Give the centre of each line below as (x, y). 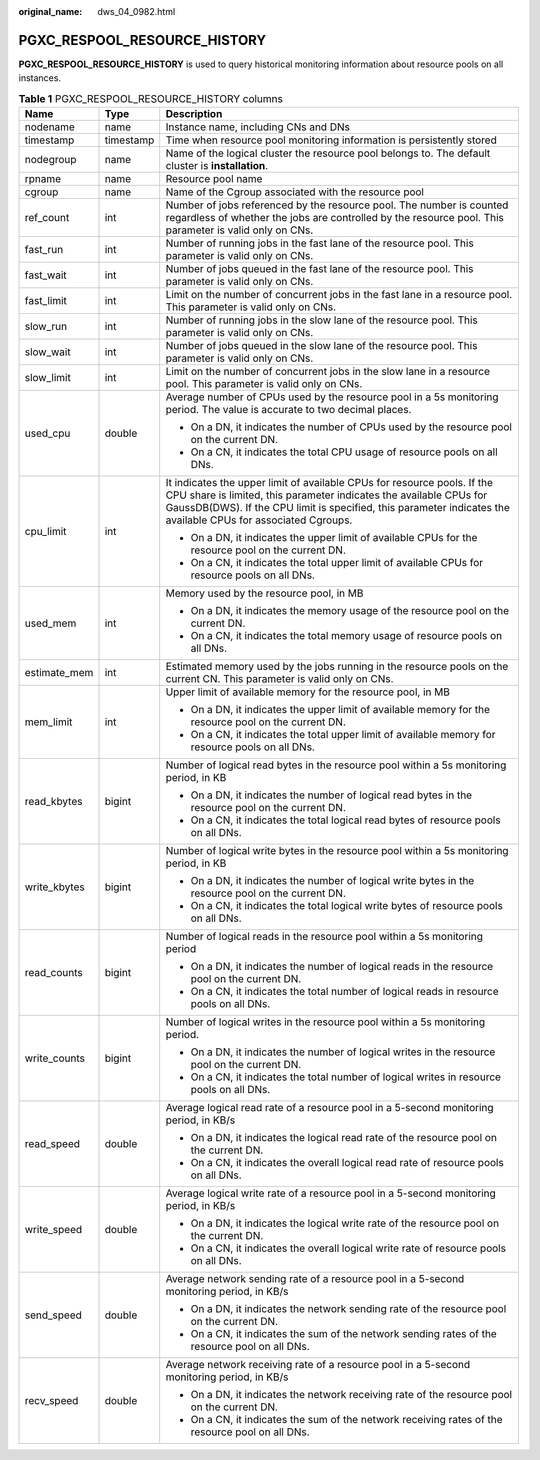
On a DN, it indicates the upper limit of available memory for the (340, 710)
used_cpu (47, 433)
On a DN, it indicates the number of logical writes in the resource (343, 1052)
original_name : (50, 11)
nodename (49, 127)
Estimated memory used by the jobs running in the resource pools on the (337, 667)
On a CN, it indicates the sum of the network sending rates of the (343, 1334)
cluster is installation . (217, 166)
